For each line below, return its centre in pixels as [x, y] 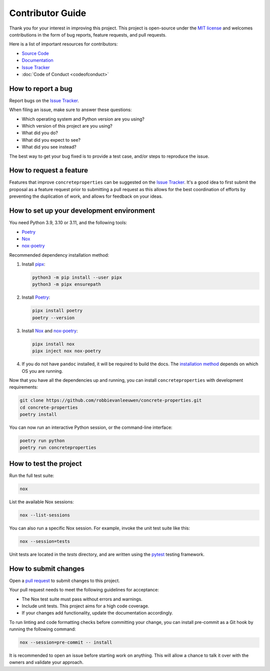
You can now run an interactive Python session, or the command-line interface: [91, 427]
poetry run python [42, 441]
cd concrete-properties [49, 407]
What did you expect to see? [51, 140]
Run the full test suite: [32, 475]
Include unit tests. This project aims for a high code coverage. [85, 606]
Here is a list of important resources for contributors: [63, 44]
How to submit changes [47, 569]
